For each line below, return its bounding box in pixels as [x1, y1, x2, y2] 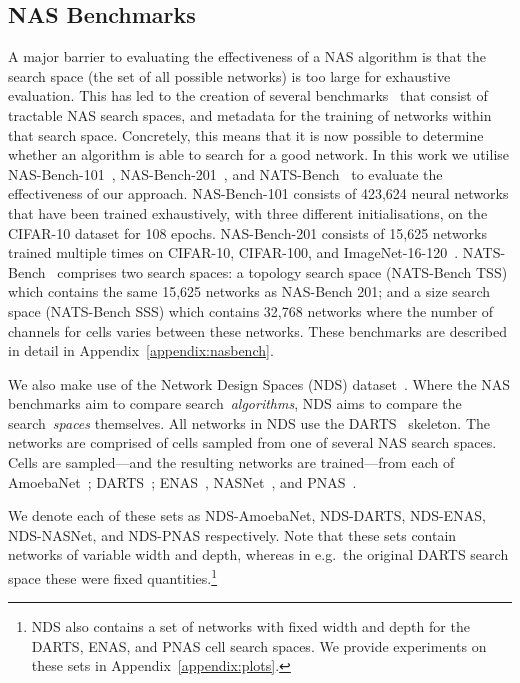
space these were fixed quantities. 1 [8, 565, 218, 588]
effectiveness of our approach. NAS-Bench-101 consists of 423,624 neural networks [8, 183, 509, 204]
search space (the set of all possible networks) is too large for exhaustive [8, 65, 451, 86]
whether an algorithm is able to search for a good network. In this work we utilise [8, 144, 510, 165]
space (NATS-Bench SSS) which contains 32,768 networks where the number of [8, 300, 494, 321]
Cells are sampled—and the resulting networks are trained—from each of [8, 452, 455, 473]
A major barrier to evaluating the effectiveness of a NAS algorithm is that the [8, 46, 486, 67]
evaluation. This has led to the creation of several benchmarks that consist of [8, 85, 488, 106]
